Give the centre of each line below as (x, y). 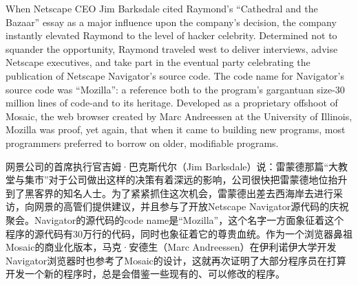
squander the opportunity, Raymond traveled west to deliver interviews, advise (172, 48)
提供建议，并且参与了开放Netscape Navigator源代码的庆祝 (220, 206)
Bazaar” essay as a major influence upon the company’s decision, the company (171, 22)
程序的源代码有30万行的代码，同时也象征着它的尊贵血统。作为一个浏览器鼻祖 (179, 233)
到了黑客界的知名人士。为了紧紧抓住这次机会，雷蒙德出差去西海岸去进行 (169, 193)
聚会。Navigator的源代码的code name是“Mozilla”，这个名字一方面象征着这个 (175, 219)
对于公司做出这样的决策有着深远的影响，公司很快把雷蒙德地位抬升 (198, 180)
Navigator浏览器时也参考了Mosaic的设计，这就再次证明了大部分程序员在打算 (176, 260)
